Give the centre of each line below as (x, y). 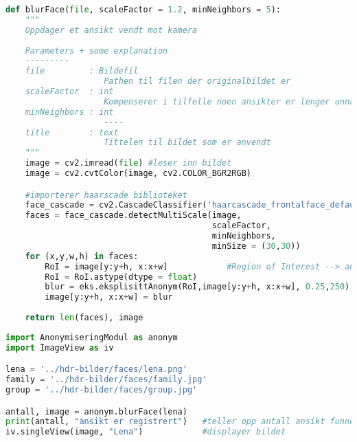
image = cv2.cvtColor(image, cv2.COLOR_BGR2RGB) (138, 173)
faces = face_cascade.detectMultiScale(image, (133, 216)
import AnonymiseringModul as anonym (92, 337)
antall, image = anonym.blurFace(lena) (96, 411)
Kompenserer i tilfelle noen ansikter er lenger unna (229, 101)
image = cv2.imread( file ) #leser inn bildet (128, 163)
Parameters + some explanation (96, 51)
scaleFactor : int (69, 91)
